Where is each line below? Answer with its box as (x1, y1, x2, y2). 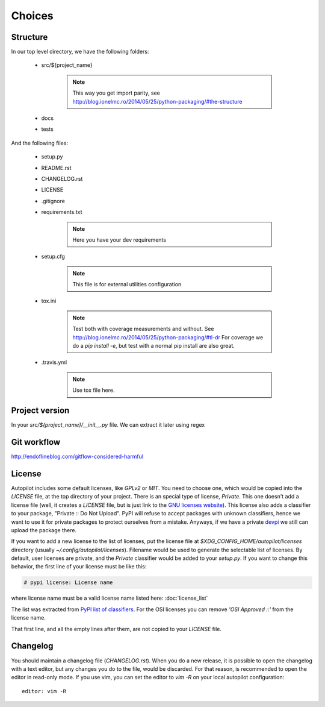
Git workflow (11, 437, 61, 447)
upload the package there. (11, 526, 77, 533)
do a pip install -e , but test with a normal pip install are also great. (72, 342, 235, 350)
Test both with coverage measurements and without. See (72, 325, 214, 333)
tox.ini (41, 297, 57, 304)
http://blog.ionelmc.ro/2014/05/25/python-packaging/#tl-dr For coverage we (72, 333, 264, 341)
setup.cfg (41, 253, 66, 260)
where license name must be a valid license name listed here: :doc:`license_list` (11, 594, 208, 602)
